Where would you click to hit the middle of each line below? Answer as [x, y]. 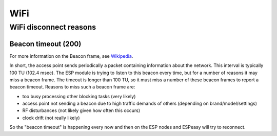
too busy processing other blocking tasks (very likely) [79, 96]
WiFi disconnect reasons [53, 27]
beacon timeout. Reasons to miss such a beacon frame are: [72, 87]
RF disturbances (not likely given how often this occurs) [81, 110]
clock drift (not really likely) [51, 118]
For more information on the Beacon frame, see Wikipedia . [71, 56]
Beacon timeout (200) [45, 44]
